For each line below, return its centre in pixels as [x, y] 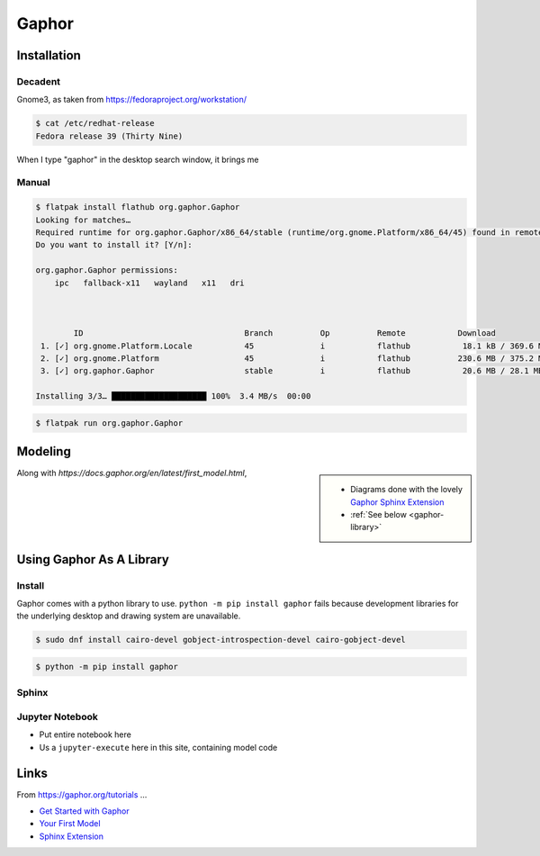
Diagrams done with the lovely [407, 490]
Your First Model [70, 824]
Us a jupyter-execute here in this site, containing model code [158, 747]
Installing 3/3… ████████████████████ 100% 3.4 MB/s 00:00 [173, 396]
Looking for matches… [83, 220]
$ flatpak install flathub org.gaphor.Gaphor [138, 207]
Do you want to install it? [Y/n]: [114, 245]
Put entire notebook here [85, 734]
